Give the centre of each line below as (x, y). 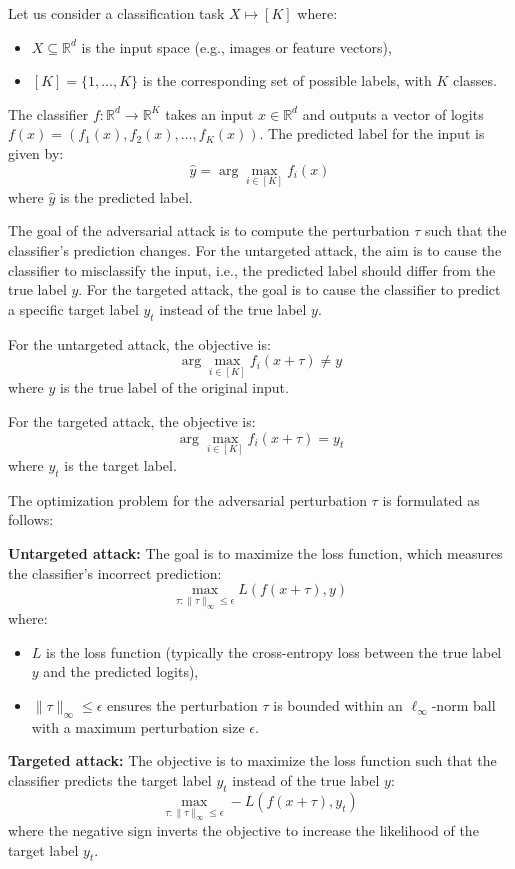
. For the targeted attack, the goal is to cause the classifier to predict (289, 289)
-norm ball (463, 705)
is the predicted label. (126, 196)
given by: (36, 152)
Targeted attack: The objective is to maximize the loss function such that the (252, 760)
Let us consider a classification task (116, 13)
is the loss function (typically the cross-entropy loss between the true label (274, 651)
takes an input (209, 113)
